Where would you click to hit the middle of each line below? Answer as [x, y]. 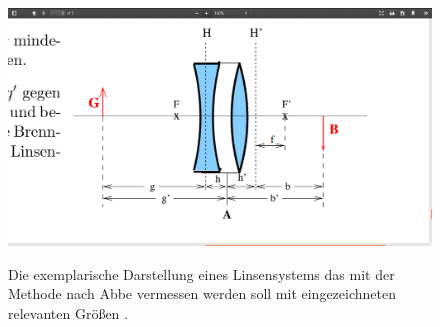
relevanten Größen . [68, 312]
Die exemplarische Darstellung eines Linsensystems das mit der [201, 273]
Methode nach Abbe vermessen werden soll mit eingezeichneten [202, 293]
